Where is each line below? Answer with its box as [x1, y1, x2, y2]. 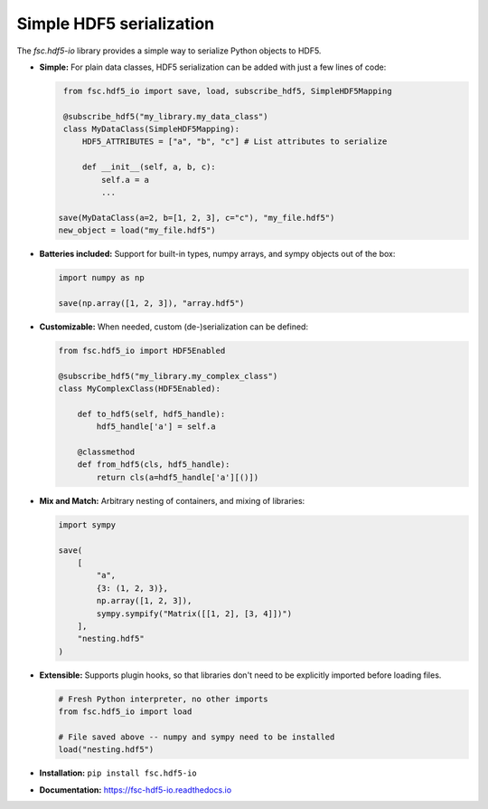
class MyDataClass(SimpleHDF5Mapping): [63, 124, 239, 135]
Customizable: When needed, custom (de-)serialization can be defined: [39, 321, 309, 332]
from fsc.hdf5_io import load [58, 707, 192, 717]
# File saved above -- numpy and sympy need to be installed [58, 731, 335, 742]
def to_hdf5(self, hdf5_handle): [77, 408, 226, 419]
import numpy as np [58, 272, 145, 283]
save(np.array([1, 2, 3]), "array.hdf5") [58, 298, 245, 308]
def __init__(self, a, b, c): [81, 162, 216, 172]
